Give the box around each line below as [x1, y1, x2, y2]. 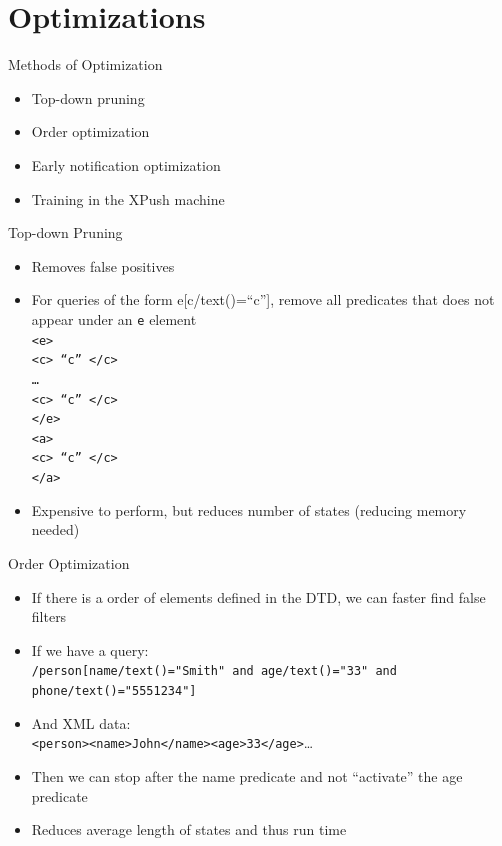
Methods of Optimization [8, 54, 163, 75]
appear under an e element [31, 308, 197, 329]
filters [31, 606, 67, 627]
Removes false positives [31, 255, 175, 276]
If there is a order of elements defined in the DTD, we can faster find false [31, 586, 486, 607]
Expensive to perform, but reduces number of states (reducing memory [31, 499, 467, 520]
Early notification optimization [31, 154, 221, 175]
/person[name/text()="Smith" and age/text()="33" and [31, 664, 397, 679]
